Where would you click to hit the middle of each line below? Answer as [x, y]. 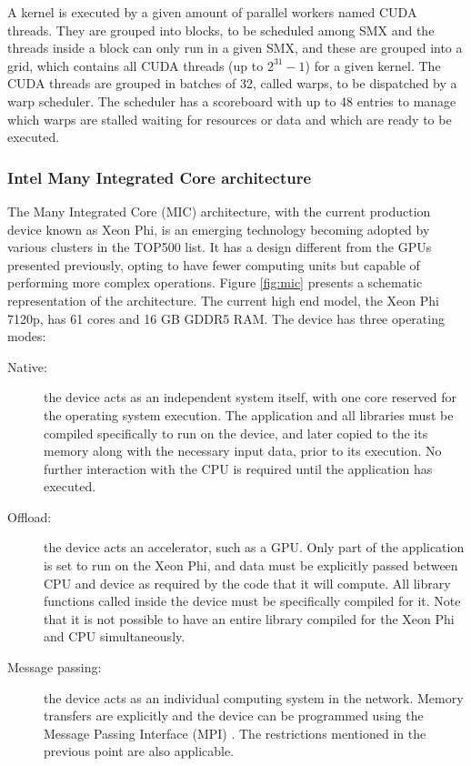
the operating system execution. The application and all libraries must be [249, 414]
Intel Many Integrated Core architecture [160, 177]
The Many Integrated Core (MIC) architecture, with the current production [219, 211]
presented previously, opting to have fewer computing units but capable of [214, 264]
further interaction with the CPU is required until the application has [238, 468]
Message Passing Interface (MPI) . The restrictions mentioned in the [235, 733]
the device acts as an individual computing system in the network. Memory [254, 697]
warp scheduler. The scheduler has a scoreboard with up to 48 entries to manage [232, 101]
